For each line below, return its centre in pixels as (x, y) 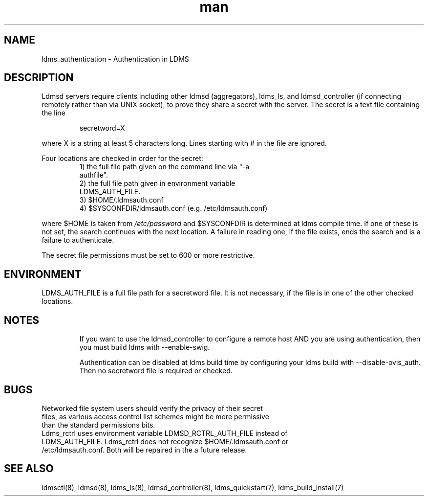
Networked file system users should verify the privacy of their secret (152, 408)
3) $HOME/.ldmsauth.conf (121, 200)
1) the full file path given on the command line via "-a (164, 167)
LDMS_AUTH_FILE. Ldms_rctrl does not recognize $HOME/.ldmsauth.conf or (165, 441)
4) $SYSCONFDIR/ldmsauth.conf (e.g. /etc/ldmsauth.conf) (173, 208)
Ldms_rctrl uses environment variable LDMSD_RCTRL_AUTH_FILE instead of (165, 433)
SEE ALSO (29, 469)
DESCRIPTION (39, 78)
